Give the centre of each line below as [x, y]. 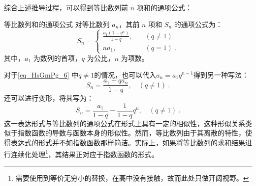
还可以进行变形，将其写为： [49, 98]
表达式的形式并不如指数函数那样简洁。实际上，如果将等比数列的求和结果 [128, 142]
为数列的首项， [57, 58]
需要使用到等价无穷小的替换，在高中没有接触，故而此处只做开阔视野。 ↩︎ [132, 177]
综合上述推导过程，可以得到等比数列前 [66, 7]
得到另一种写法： [221, 74]
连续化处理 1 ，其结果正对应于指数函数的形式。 [84, 153]
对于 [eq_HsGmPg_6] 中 [41, 74]
